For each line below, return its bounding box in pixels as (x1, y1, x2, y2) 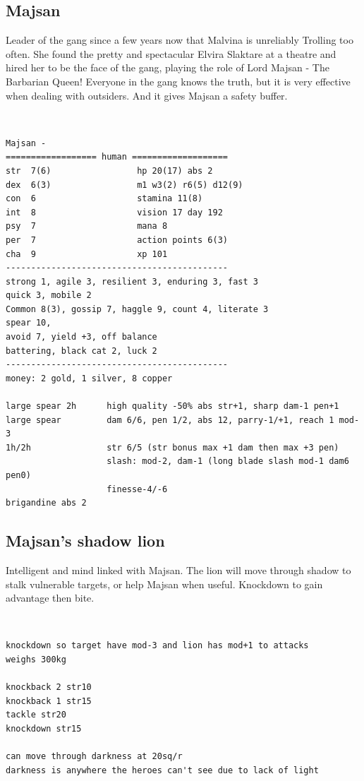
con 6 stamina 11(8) (6, 193, 203, 204)
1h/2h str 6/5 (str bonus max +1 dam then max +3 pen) (6, 442, 339, 453)
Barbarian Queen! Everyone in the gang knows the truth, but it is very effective (6, 73, 351, 88)
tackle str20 (6, 710, 66, 720)
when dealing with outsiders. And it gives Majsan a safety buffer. (6, 88, 288, 102)
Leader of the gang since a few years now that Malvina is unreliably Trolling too (6, 32, 353, 47)
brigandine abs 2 (6, 498, 87, 508)
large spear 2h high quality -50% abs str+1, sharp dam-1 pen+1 (6, 401, 339, 412)
